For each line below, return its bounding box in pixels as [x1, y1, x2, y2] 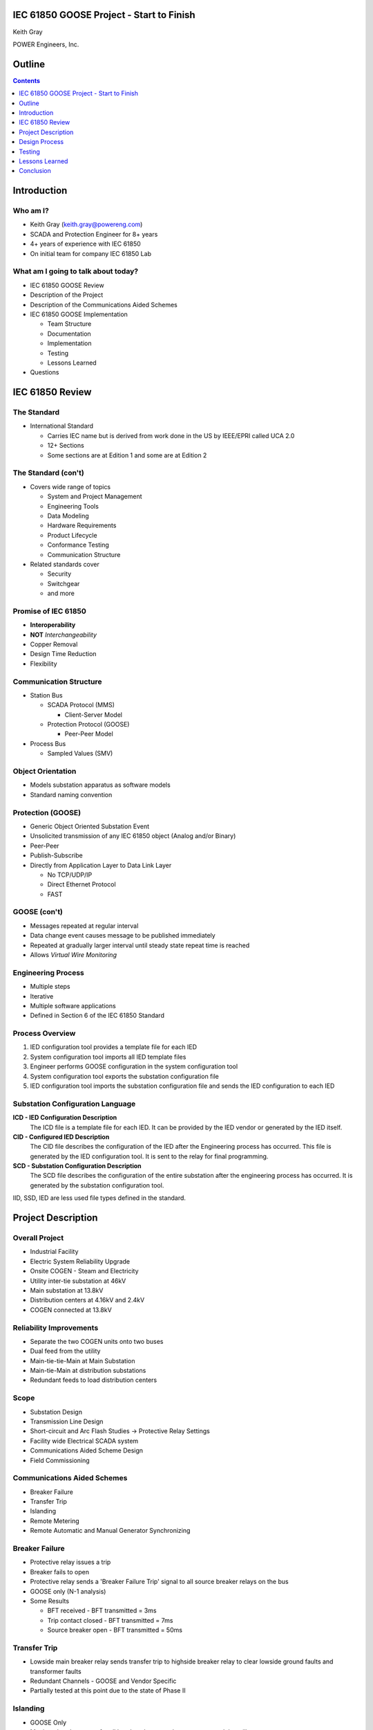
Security [47, 570, 72, 578]
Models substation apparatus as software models [30, 781, 171, 789]
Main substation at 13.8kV [30, 1286, 104, 1294]
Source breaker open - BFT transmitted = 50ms [47, 1626, 183, 1635]
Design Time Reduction [30, 650, 97, 658]
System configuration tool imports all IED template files [30, 1053, 186, 1061]
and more [47, 589, 75, 598]
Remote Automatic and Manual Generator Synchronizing [30, 1527, 191, 1535]
